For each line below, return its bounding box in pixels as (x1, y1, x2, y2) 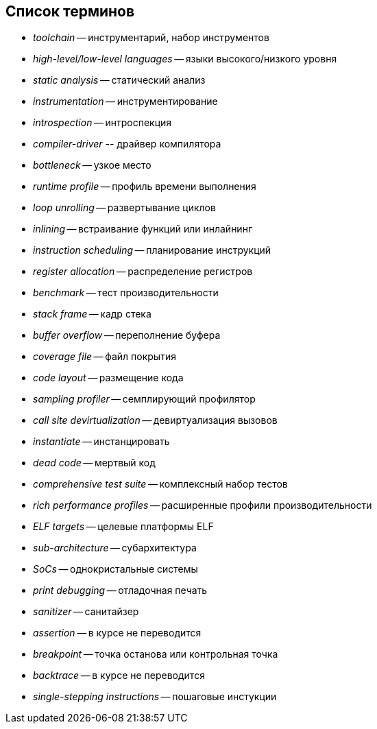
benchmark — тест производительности (33, 287, 219, 299)
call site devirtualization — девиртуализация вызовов (33, 414, 278, 427)
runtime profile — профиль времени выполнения (33, 180, 256, 193)
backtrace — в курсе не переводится (33, 669, 205, 682)
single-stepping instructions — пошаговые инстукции (33, 691, 277, 703)
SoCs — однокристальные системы (33, 563, 198, 575)
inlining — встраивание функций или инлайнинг (33, 223, 252, 235)
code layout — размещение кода (33, 372, 184, 384)
